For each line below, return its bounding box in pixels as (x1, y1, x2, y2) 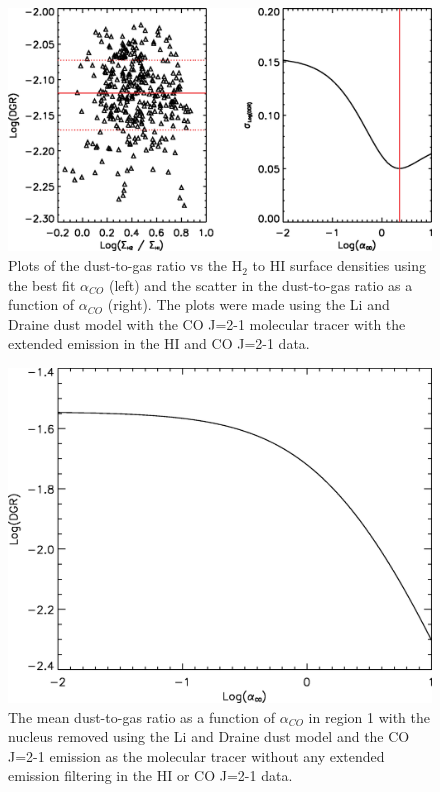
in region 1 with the (308, 706, 430, 727)
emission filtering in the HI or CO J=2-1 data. (8, 765, 293, 786)
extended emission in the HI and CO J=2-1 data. (8, 333, 310, 354)
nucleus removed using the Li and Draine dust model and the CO (8, 726, 410, 747)
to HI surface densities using (252, 255, 426, 276)
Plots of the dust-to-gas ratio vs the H (8, 255, 243, 276)
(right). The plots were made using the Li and (107, 294, 390, 315)
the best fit (8, 274, 76, 295)
